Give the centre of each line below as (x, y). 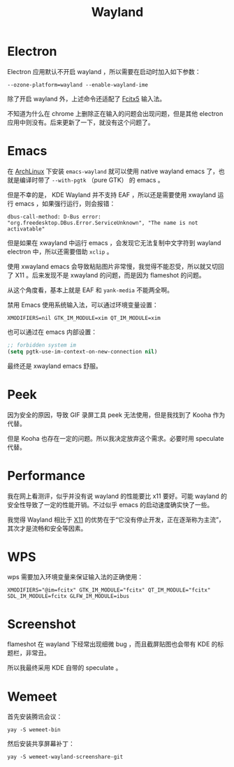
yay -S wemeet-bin (34, 730)
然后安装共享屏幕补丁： (41, 744)
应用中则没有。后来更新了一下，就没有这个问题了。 (81, 122)
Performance (46, 475)
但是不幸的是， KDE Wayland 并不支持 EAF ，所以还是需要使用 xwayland (112, 195)
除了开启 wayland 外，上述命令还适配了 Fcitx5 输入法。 (87, 98)
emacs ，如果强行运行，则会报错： (65, 203)
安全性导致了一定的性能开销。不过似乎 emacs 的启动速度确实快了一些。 (110, 504)
